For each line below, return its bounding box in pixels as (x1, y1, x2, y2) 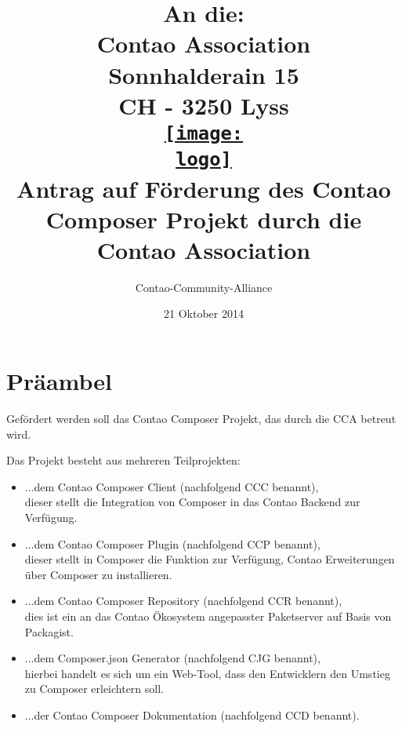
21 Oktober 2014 (164, 305, 244, 322)
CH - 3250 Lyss (118, 89, 289, 121)
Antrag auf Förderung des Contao (16, 172, 391, 204)
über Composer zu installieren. (24, 566, 172, 582)
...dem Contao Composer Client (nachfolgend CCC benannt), (24, 478, 319, 494)
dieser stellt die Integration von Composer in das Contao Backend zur (24, 494, 360, 510)
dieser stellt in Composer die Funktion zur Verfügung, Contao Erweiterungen (24, 551, 395, 567)
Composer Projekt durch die (45, 202, 362, 235)
